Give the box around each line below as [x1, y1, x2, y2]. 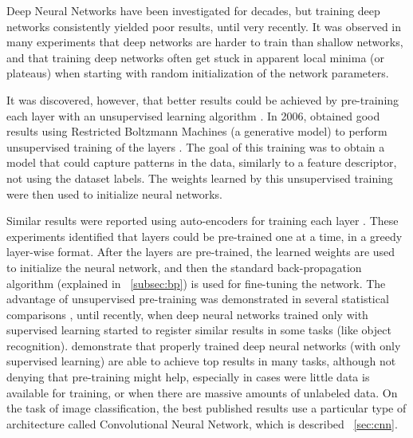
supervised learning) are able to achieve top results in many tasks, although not [6, 353, 396, 369]
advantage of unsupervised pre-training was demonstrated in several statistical [6, 290, 389, 307]
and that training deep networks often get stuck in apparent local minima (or [6, 49, 384, 65]
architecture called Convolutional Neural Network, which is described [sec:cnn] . [6, 415, 398, 432]
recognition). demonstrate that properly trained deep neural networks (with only [6, 337, 401, 353]
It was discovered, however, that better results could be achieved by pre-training [6, 91, 399, 108]
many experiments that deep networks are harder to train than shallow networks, [6, 34, 403, 50]
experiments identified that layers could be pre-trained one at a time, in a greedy [6, 227, 403, 244]
